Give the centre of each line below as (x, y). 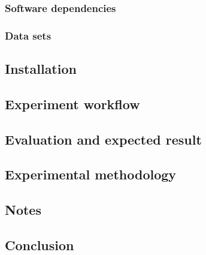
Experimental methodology (91, 174)
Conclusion (40, 244)
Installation (41, 69)
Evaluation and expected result (103, 139)
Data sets (28, 35)
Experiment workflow (72, 103)
